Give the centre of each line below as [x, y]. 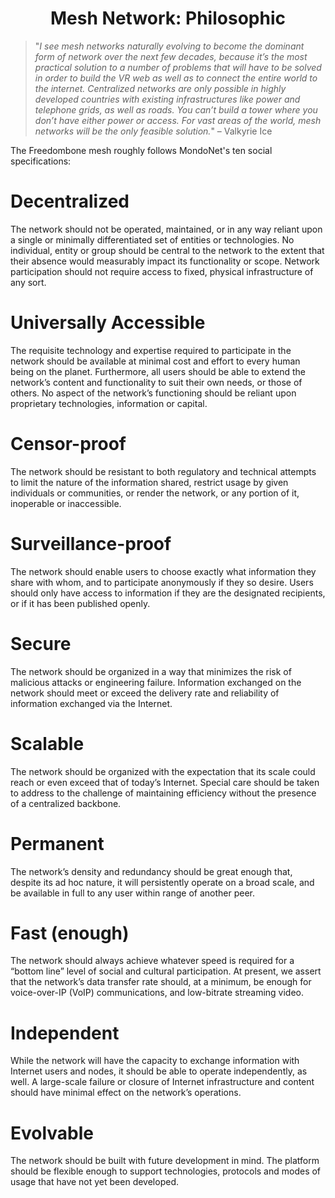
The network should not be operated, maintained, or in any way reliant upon [166, 229]
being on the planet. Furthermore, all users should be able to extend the [158, 371]
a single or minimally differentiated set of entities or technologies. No [152, 239]
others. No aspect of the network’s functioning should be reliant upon [153, 393]
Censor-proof [68, 444]
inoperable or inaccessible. [66, 503]
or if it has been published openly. [80, 603]
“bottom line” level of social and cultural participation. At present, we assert [166, 971]
